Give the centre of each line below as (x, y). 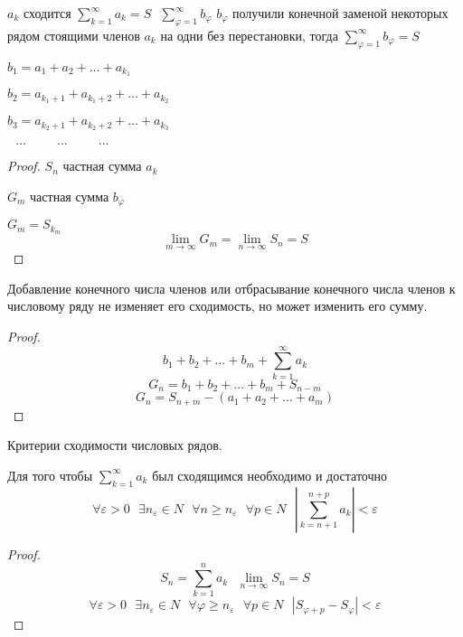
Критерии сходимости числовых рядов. (115, 445)
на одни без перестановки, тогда (249, 35)
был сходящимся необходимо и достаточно (270, 475)
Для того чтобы (50, 475)
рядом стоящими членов (74, 35)
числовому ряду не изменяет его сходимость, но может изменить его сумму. (217, 306)
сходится (47, 13)
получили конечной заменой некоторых (340, 13)
